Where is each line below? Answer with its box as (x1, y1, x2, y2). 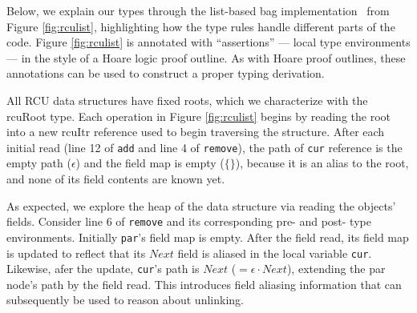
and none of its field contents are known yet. (6, 171, 225, 187)
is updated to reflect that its (6, 244, 146, 261)
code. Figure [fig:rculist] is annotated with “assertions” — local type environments (6, 34, 411, 50)
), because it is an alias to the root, (235, 154, 409, 171)
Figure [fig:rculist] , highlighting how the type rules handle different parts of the (6, 18, 395, 34)
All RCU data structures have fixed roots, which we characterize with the (6, 91, 368, 108)
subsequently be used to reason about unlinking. (6, 291, 244, 308)
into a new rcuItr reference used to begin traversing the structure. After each (6, 123, 385, 140)
